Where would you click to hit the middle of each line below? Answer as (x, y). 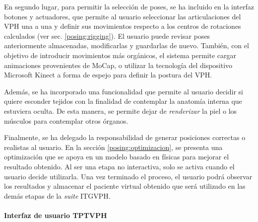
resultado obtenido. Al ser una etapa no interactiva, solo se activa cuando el (119, 166)
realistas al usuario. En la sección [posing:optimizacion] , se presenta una (113, 147)
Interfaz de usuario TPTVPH (56, 215)
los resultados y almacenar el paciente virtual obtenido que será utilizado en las (125, 186)
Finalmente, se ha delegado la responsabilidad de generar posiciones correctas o (125, 137)
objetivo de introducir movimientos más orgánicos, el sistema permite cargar (120, 55)
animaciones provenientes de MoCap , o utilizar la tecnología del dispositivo (118, 65)
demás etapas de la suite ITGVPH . (57, 195)
